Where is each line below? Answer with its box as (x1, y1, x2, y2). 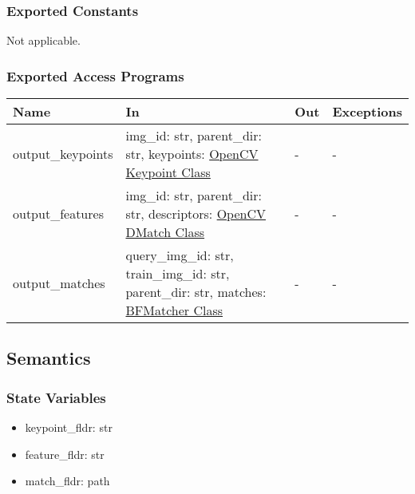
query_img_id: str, (125, 246, 234, 265)
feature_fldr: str (25, 445, 105, 462)
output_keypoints (13, 144, 113, 164)
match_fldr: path (25, 472, 110, 489)
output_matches (13, 273, 105, 292)
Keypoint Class (125, 163, 211, 182)
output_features (13, 204, 104, 223)
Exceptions (332, 102, 402, 121)
